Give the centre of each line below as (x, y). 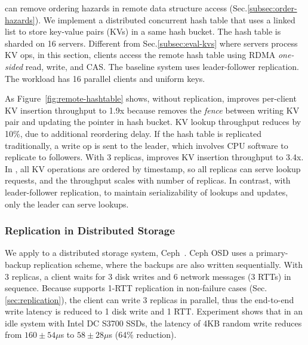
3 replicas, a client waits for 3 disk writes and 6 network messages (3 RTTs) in (148, 276)
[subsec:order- (272, 8)
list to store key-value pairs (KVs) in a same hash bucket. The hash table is (143, 31)
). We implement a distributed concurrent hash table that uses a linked (165, 19)
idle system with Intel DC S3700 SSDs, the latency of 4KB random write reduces (153, 323)
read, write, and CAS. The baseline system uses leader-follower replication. (162, 66)
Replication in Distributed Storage (90, 230)
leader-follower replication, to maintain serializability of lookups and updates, (147, 192)
